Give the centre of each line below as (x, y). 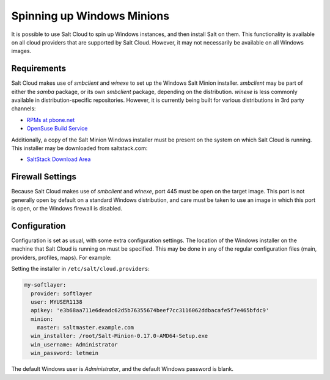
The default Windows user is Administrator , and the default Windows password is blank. (122, 369)
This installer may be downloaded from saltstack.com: (79, 148)
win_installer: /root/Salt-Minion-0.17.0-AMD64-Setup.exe (119, 336)
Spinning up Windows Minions (90, 16)
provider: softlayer (61, 293)
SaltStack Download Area (59, 159)
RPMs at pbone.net (51, 120)
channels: (24, 109)
